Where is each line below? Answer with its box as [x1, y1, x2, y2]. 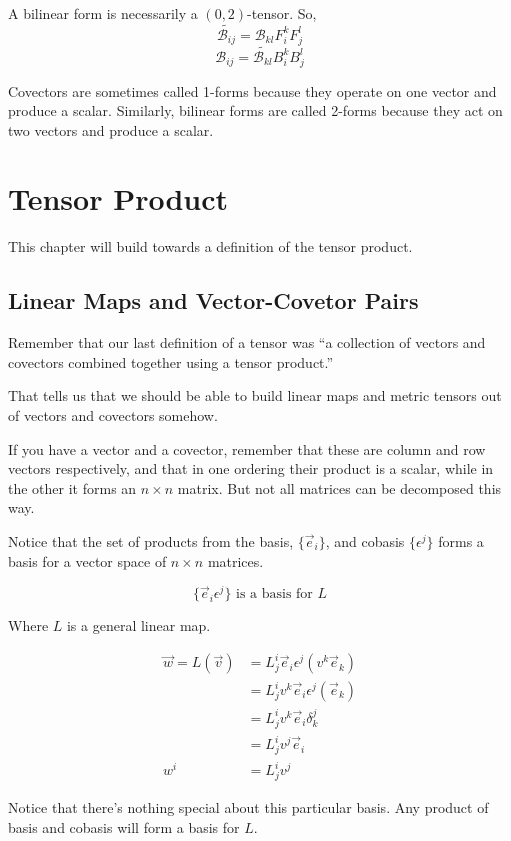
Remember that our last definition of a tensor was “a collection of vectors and [8, 332, 486, 353]
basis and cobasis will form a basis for [8, 816, 240, 837]
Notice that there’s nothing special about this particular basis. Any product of [8, 797, 489, 818]
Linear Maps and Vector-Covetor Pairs [8, 285, 419, 316]
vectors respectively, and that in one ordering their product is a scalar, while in [8, 458, 494, 479]
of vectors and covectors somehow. [8, 404, 218, 425]
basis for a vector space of [8, 550, 167, 571]
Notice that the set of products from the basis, [8, 530, 294, 551]
